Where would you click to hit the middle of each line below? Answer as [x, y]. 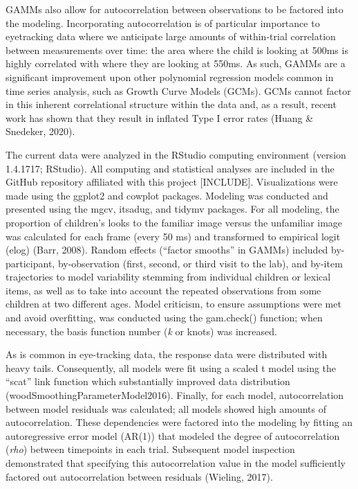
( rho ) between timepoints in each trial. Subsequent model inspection [150, 449]
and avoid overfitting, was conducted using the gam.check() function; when [164, 318]
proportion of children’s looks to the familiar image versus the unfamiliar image [174, 222]
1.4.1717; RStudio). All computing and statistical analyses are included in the [170, 168]
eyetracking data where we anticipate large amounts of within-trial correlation [171, 36]
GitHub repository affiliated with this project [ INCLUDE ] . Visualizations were [172, 182]
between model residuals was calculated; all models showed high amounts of [166, 408]
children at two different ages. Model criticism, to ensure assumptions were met [173, 304]
